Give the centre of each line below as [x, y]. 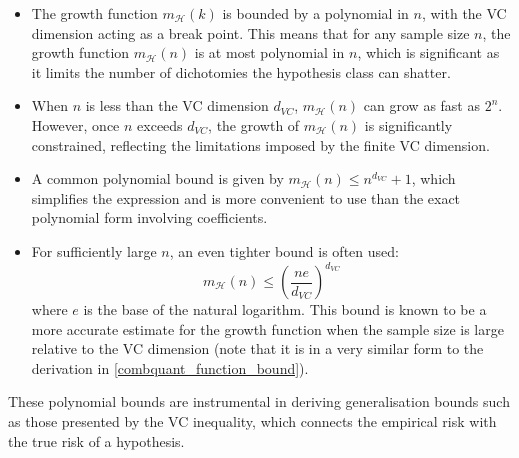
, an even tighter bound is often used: [284, 250]
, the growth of [254, 124]
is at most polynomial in [269, 52]
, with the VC [464, 13]
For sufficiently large [94, 250]
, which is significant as [428, 52]
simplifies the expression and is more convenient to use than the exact [246, 197]
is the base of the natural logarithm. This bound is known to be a [285, 309]
